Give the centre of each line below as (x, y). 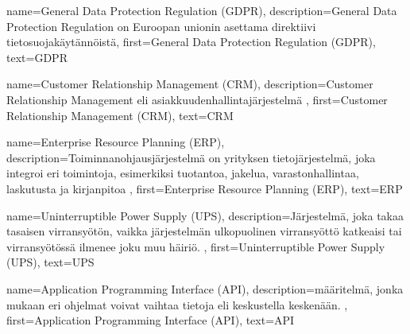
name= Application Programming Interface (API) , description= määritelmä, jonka (205, 288)
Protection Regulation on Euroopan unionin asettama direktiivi (161, 26)
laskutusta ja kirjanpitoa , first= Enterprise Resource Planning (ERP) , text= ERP (205, 188)
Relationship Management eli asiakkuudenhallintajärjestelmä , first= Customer (197, 99)
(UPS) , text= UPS (50, 262)
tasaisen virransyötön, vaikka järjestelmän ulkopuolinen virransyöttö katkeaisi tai (204, 231)
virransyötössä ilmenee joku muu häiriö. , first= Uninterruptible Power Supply (196, 246)
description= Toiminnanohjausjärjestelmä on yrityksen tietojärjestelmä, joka (191, 157)
